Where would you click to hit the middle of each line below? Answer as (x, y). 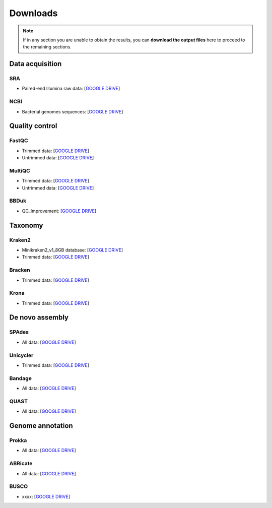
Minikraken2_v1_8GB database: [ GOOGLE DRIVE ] (73, 250)
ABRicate (21, 464)
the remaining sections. (47, 47)
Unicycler (21, 355)
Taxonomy (26, 225)
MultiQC (20, 170)
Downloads (33, 13)
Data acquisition (36, 64)
